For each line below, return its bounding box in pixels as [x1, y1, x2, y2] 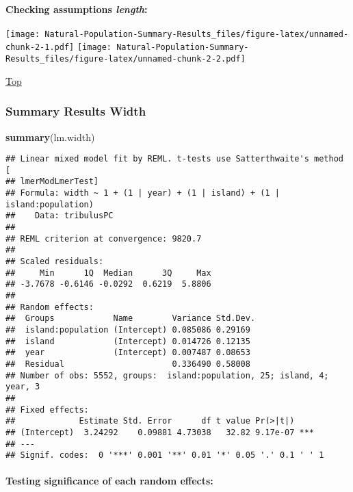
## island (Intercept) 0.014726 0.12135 [5, 336, 250, 346]
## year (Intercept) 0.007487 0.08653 [5, 348, 250, 358]
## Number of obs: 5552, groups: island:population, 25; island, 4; [5, 370, 329, 380]
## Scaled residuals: [5, 257, 104, 267]
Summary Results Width [5, 103, 146, 120]
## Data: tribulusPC [5, 211, 114, 221]
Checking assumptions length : [5, 1, 148, 16]
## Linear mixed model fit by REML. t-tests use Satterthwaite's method [5, 154, 343, 164]
